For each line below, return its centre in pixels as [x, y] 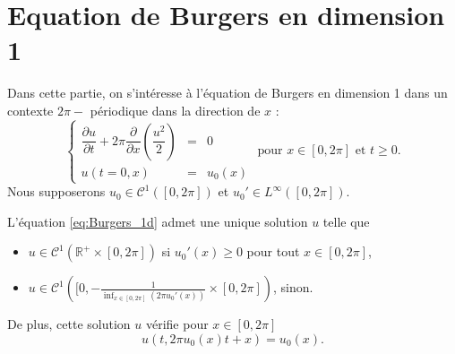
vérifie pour [177, 324]
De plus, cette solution [69, 324]
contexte [30, 110]
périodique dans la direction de [175, 110]
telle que [346, 221]
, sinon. [293, 287]
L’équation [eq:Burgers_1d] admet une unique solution [158, 221]
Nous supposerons [56, 191]
